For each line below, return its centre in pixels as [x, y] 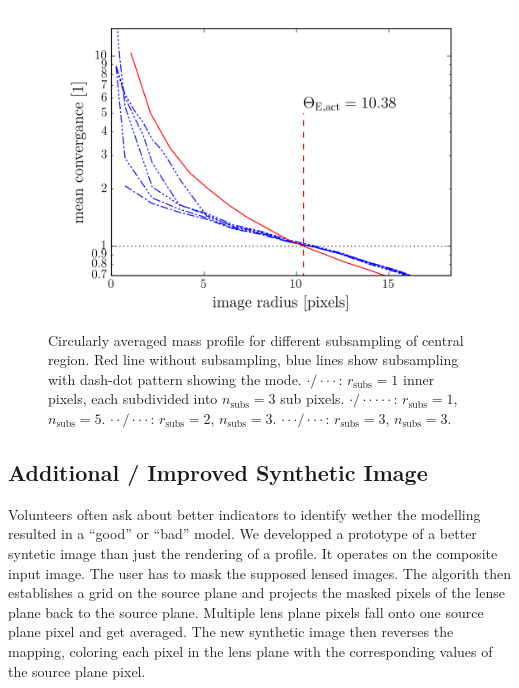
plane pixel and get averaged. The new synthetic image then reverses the [231, 631]
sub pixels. [312, 398]
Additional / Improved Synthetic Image [218, 471]
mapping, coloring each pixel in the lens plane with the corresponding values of [250, 650]
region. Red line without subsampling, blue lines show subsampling [253, 359]
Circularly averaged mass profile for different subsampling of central [256, 339]
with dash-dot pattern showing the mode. [175, 378]
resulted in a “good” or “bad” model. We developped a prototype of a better [242, 533]
